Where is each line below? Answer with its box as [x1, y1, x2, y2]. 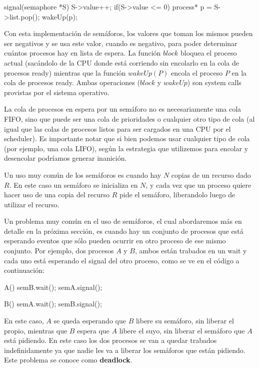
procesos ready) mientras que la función [4, 67, 126, 78]
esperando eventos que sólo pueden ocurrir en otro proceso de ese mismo [4, 235, 226, 246]
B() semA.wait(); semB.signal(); [4, 298, 102, 309]
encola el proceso [171, 67, 223, 78]
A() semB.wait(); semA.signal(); [4, 281, 102, 292]
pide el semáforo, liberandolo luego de [119, 189, 235, 200]
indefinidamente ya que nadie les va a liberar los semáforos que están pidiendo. [4, 344, 245, 355]
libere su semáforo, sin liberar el [135, 315, 234, 326]
